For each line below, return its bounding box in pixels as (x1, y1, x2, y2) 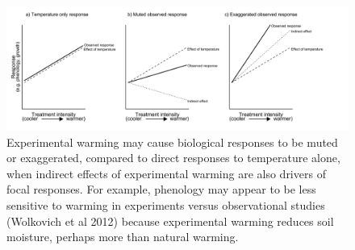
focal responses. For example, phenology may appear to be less (6, 181, 316, 198)
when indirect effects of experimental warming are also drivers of (6, 165, 326, 181)
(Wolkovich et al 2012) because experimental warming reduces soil (6, 212, 334, 229)
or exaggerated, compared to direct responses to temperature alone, (6, 149, 340, 166)
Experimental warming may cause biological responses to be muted (6, 133, 338, 150)
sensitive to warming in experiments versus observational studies (6, 197, 325, 213)
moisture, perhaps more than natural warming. (6, 228, 239, 245)
